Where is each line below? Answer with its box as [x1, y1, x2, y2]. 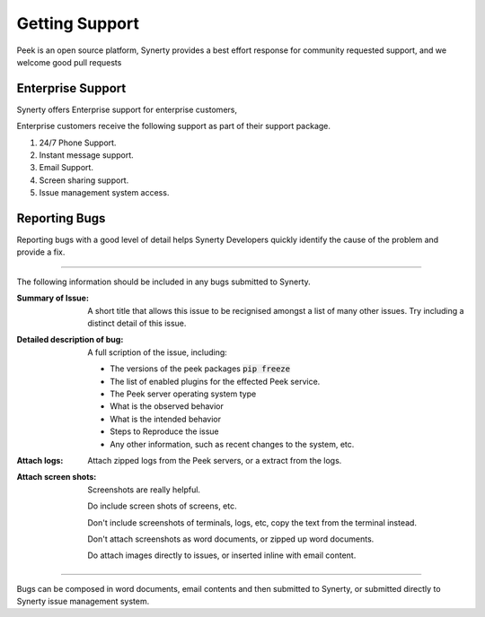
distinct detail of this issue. [87, 318, 187, 329]
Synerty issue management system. [16, 596, 150, 607]
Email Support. [39, 162, 94, 173]
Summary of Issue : [16, 292, 90, 304]
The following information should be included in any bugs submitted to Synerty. [16, 276, 312, 287]
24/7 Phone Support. [39, 137, 117, 148]
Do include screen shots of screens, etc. [87, 500, 237, 511]
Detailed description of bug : [16, 335, 124, 345]
